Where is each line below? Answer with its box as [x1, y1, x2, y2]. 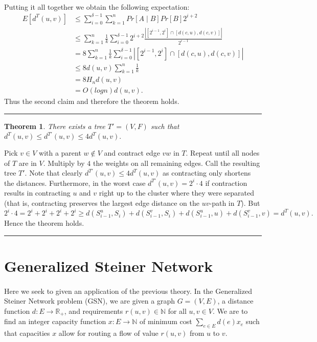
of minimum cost [139, 316, 192, 327]
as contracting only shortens [163, 167, 251, 178]
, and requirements [64, 305, 123, 316]
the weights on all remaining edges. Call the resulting [93, 157, 260, 168]
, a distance [217, 295, 254, 306]
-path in [209, 198, 235, 208]
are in [18, 157, 37, 168]
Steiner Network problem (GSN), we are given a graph [4, 295, 175, 306]
